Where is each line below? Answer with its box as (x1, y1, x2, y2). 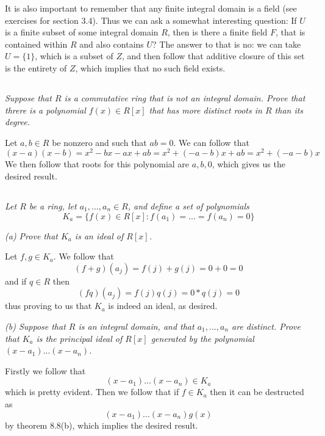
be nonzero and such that (52, 136, 147, 148)
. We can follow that (173, 136, 250, 148)
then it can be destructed (210, 385, 304, 398)
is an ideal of (74, 229, 124, 242)
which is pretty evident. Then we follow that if (5, 385, 179, 398)
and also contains (79, 37, 144, 50)
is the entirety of (5, 61, 67, 74)
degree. (5, 115, 30, 128)
